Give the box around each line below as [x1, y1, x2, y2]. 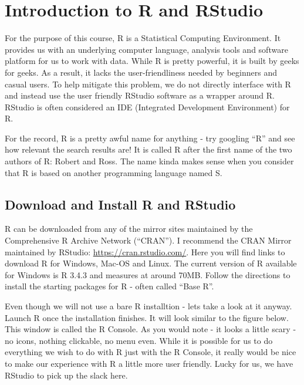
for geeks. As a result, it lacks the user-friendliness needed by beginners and [5, 66, 277, 78]
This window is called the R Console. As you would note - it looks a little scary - [5, 323, 296, 335]
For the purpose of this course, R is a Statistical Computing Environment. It [5, 32, 281, 44]
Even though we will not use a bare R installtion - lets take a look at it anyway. [5, 300, 292, 312]
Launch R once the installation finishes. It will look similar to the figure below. [5, 311, 289, 323]
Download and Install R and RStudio [5, 195, 236, 213]
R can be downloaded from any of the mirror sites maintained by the [5, 222, 253, 235]
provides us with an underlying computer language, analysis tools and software [5, 43, 288, 55]
